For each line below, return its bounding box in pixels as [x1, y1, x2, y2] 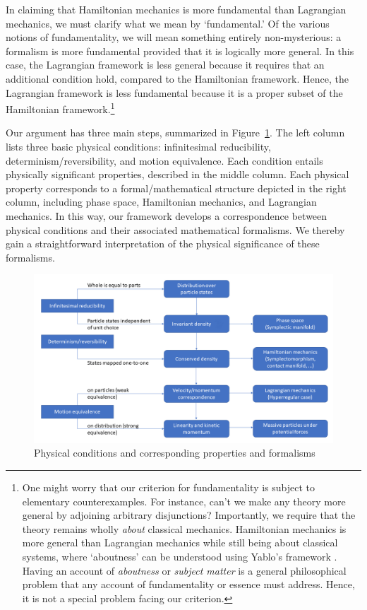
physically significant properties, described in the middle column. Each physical [6, 167, 349, 182]
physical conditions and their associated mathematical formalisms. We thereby [6, 222, 345, 237]
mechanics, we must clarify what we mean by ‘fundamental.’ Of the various [6, 16, 330, 30]
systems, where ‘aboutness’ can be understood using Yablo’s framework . [22, 549, 337, 563]
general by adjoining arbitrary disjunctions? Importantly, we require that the [22, 508, 356, 522]
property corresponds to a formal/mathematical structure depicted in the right [6, 180, 347, 195]
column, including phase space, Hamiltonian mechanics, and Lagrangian [6, 194, 317, 209]
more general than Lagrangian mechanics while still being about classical [22, 535, 338, 550]
